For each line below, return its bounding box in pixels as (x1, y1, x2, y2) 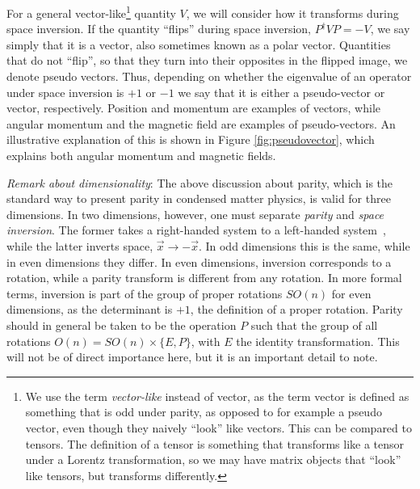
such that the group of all (250, 316, 378, 333)
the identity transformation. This (236, 332, 400, 349)
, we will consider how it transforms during (186, 4, 399, 21)
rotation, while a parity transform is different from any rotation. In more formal (6, 269, 402, 286)
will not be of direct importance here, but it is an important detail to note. (6, 348, 378, 365)
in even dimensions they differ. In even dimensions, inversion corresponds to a (6, 253, 392, 270)
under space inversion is (6, 83, 124, 100)
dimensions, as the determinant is (6, 301, 173, 318)
